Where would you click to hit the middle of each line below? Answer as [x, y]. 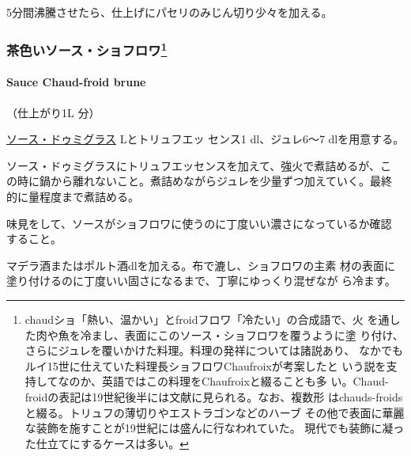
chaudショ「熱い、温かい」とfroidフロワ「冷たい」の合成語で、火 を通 [207, 319]
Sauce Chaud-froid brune [76, 82]
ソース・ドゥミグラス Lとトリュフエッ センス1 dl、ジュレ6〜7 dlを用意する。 [205, 139]
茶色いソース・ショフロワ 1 [87, 49]
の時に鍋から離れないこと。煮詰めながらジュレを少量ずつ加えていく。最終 [200, 181]
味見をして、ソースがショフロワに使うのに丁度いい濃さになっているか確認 [199, 223]
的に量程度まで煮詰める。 [73, 197]
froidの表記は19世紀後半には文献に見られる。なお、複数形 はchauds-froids [214, 397]
